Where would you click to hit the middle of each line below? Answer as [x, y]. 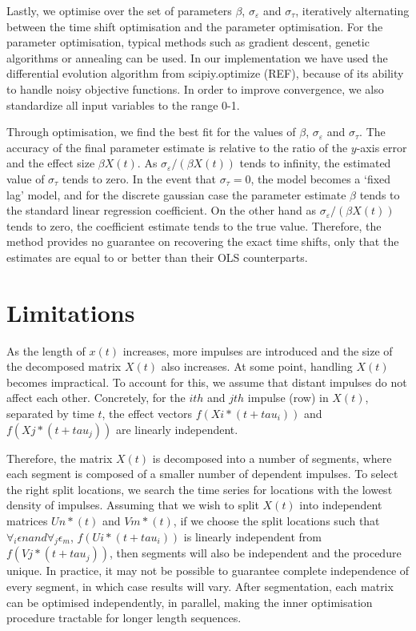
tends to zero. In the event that [139, 178]
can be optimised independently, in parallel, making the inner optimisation [190, 602]
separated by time [50, 413]
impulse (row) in [288, 398]
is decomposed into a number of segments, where [272, 458]
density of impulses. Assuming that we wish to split [133, 505]
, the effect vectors [147, 413]
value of [26, 178]
